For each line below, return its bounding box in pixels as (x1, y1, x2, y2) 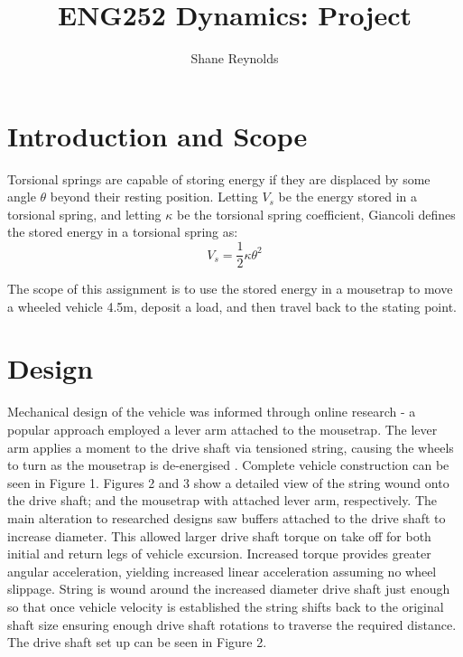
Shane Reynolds (190, 49, 279, 68)
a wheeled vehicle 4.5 (7, 296, 124, 315)
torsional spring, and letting (7, 204, 162, 223)
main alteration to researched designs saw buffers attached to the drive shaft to (7, 508, 446, 527)
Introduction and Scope (7, 117, 308, 154)
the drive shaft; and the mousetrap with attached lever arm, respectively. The (7, 491, 438, 510)
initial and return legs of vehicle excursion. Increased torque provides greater (7, 544, 431, 563)
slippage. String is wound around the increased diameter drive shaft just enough (7, 579, 450, 598)
